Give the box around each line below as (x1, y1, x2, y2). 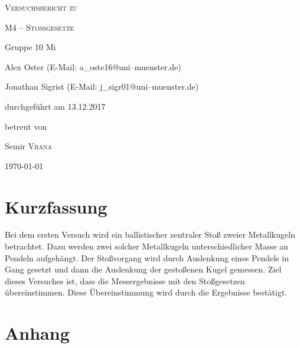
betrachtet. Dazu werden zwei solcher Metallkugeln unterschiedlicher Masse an (5, 240, 289, 252)
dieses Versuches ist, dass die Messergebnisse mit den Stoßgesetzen (5, 274, 245, 287)
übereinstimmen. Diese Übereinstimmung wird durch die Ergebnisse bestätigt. (5, 286, 288, 298)
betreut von (5, 120, 47, 132)
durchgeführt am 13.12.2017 (5, 100, 106, 112)
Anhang (5, 321, 70, 345)
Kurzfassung (5, 194, 107, 218)
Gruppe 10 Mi (5, 41, 56, 53)
